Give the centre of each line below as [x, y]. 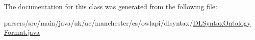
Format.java [22, 32]
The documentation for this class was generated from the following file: [111, 6]
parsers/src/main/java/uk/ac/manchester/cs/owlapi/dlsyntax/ [99, 22]
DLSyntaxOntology [222, 22]
